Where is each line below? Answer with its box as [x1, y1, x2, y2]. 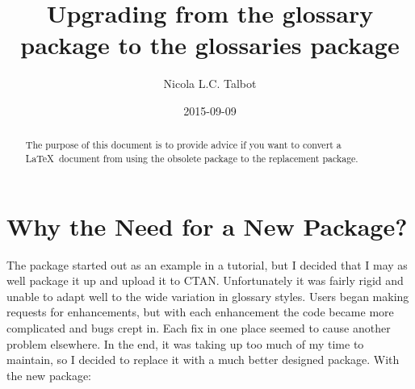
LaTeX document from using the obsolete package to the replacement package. [25, 151, 358, 165]
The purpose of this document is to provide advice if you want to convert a [25, 138, 342, 152]
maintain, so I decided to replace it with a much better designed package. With [6, 351, 400, 368]
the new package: [6, 366, 91, 383]
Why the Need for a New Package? [6, 209, 408, 242]
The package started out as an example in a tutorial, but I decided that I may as [6, 256, 408, 273]
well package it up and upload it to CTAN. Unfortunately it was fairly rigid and [6, 272, 404, 289]
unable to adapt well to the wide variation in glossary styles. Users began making [6, 287, 409, 304]
